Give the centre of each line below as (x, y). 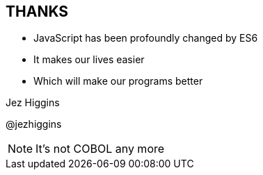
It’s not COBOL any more (100, 149)
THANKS (37, 11)
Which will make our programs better (118, 81)
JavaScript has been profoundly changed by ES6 (146, 38)
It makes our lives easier (89, 60)
